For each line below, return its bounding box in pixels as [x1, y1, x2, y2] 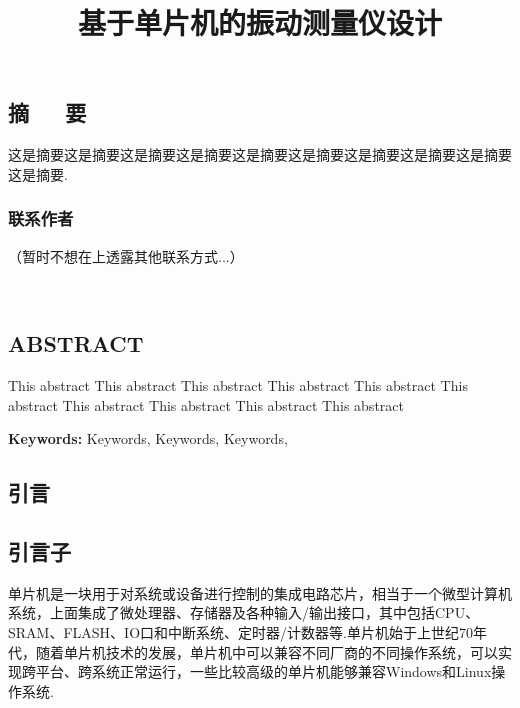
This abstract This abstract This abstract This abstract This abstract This [8, 374, 468, 395]
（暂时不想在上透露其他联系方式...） [8, 245, 244, 266]
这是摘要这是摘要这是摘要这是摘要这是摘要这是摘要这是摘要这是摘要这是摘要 [8, 144, 512, 165]
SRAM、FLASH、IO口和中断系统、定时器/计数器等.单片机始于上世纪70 [8, 621, 473, 642]
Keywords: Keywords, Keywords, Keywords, [8, 428, 288, 449]
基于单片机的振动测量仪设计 [77, 2, 442, 43]
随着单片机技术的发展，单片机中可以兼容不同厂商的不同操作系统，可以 [35, 641, 498, 662]
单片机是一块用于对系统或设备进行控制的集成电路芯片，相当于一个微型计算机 [8, 582, 512, 603]
